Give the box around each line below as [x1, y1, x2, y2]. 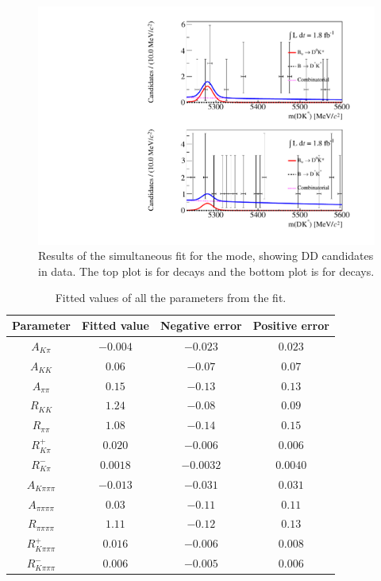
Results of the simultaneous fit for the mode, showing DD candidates [38, 247, 374, 264]
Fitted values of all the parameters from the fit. [55, 289, 287, 306]
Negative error [160, 317, 242, 334]
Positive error [252, 317, 329, 334]
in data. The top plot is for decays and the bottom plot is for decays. [38, 262, 375, 279]
